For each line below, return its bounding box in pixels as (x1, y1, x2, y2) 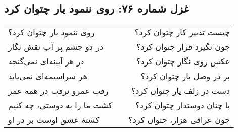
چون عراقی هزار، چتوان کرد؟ (128, 114, 230, 126)
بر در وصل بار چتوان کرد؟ (140, 70, 230, 82)
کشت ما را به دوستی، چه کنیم (8, 99, 113, 111)
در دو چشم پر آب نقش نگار (8, 41, 104, 53)
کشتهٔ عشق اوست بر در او (8, 114, 100, 126)
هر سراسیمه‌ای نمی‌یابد (8, 70, 87, 82)
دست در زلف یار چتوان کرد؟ (131, 85, 230, 97)
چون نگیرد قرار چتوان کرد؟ (136, 41, 230, 53)
